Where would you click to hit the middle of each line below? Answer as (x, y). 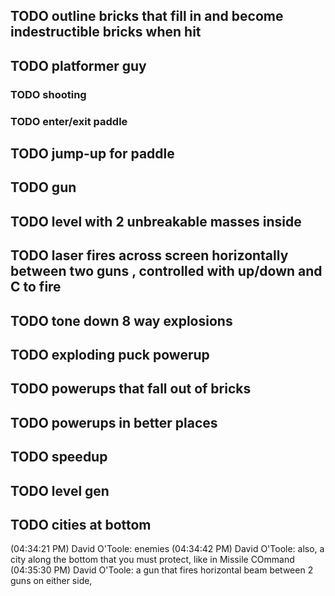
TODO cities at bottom (81, 524)
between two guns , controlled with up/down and (166, 271)
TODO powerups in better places (114, 422)
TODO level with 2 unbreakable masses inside (156, 221)
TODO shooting (48, 94)
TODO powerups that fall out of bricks (131, 389)
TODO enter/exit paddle (69, 121)
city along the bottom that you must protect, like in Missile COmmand (152, 560)
